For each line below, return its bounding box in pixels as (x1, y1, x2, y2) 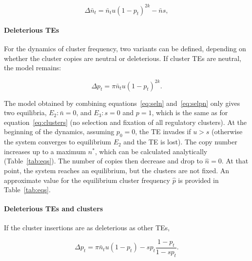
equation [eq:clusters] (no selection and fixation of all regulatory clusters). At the (4, 117, 247, 127)
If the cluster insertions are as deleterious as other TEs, (4, 222, 170, 232)
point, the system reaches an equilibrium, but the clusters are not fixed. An (4, 165, 230, 175)
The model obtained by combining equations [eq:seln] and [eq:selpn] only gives (4, 98, 240, 108)
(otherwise (212, 126, 243, 137)
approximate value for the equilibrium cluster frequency (4, 175, 170, 185)
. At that (221, 156, 249, 166)
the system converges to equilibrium (4, 137, 112, 147)
